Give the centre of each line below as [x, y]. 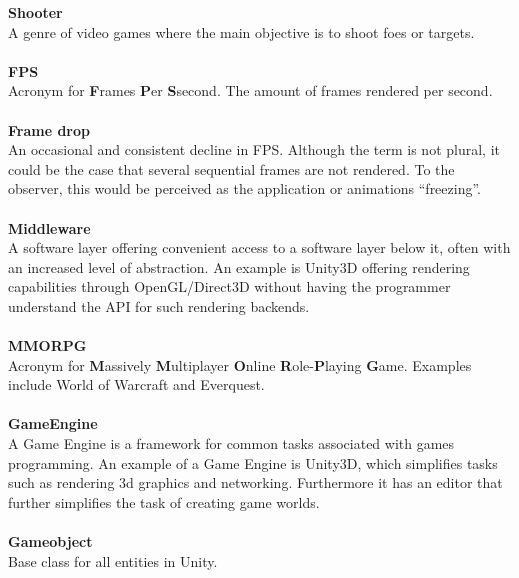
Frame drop [49, 129]
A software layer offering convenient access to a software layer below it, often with [259, 247]
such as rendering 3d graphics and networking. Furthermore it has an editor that [255, 482]
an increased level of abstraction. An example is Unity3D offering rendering [239, 266]
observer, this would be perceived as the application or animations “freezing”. [245, 188]
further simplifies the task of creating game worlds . [164, 501]
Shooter [35, 12]
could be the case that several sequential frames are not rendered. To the [231, 168]
